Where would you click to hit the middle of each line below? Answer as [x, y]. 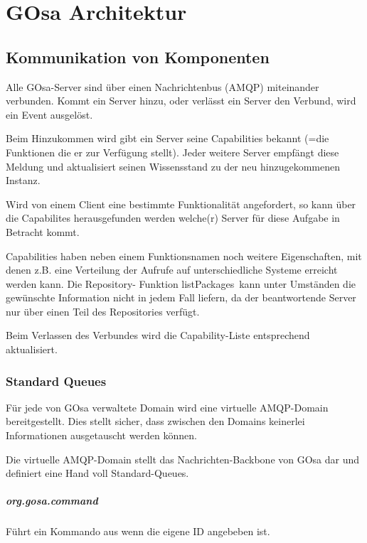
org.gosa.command [52, 501]
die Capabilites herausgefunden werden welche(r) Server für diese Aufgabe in [173, 218]
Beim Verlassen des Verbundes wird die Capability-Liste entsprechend [158, 335]
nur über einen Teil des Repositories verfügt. [103, 311]
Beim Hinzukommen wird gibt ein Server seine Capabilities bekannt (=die [167, 138]
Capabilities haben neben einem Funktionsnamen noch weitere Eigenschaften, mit [184, 256]
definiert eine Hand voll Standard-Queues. [97, 473]
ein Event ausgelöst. [49, 114]
